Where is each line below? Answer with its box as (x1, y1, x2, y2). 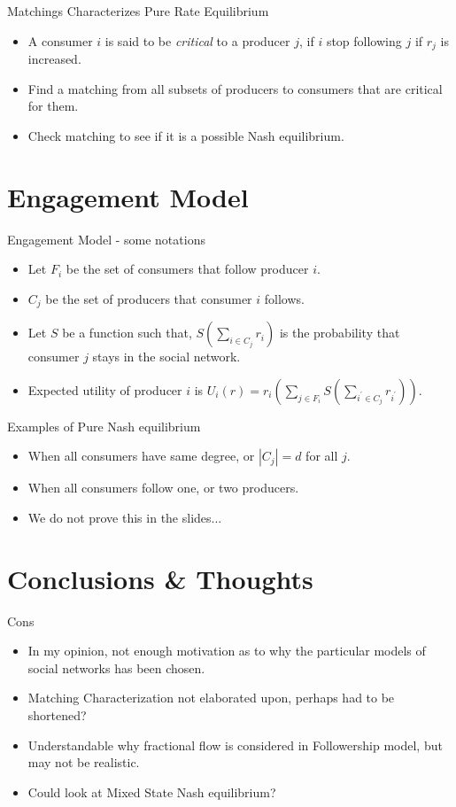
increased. (27, 50, 81, 68)
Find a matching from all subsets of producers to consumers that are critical (27, 79, 443, 97)
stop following (326, 31, 402, 50)
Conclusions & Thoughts (7, 560, 313, 596)
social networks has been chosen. (27, 658, 205, 677)
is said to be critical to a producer (104, 31, 290, 50)
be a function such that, (62, 323, 192, 342)
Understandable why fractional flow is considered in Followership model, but (27, 735, 443, 754)
